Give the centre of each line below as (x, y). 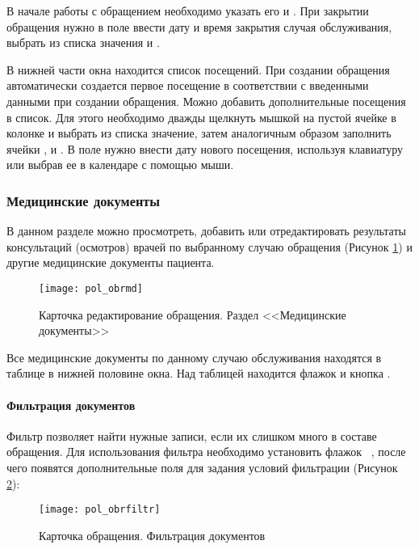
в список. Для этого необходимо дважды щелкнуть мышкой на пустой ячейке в (201, 117)
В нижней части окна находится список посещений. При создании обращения (198, 69)
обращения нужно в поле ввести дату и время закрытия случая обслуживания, (199, 26)
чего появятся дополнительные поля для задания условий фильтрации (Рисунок (202, 467)
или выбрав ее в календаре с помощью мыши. (120, 165)
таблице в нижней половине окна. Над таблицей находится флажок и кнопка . (199, 373)
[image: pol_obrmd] (91, 288)
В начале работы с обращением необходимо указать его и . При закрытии (188, 11)
